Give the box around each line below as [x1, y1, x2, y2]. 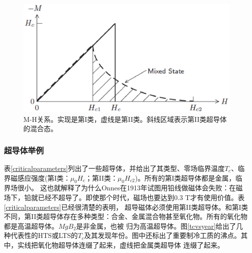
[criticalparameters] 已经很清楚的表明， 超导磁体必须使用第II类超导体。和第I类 [4, 202, 248, 212]
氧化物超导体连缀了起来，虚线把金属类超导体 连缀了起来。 [37, 239, 224, 250]
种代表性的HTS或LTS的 [4, 230, 78, 240]
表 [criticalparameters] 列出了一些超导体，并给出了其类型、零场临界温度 [4, 163, 225, 173]
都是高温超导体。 [4, 220, 58, 231]
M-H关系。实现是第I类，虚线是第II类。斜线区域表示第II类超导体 [23, 114, 227, 124]
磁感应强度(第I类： [10, 172, 71, 183]
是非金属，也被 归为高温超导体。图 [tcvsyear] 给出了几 [76, 220, 243, 231]
